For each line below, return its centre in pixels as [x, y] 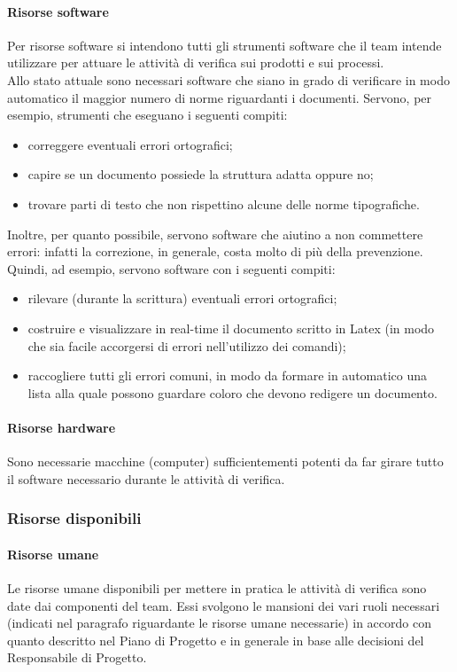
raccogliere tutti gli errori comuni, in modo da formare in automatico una [228, 375]
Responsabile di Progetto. [77, 657]
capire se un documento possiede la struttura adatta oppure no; [201, 174]
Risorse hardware [62, 427]
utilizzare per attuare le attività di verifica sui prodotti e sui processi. [196, 63]
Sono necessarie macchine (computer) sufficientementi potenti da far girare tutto [225, 461]
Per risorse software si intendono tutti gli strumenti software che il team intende [225, 45]
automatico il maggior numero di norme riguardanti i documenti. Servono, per [220, 97]
